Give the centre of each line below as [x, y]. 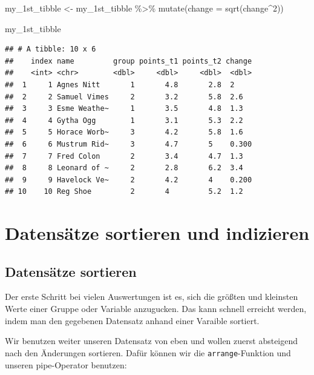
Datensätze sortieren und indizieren [157, 233]
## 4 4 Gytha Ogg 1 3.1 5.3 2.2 [124, 120]
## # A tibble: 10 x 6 [51, 49]
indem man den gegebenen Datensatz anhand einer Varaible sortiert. [132, 320]
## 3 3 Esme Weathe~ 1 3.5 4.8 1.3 [124, 109]
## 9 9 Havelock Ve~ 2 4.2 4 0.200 [129, 180]
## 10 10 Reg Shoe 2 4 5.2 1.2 [124, 192]
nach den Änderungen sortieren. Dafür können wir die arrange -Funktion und [148, 352]
